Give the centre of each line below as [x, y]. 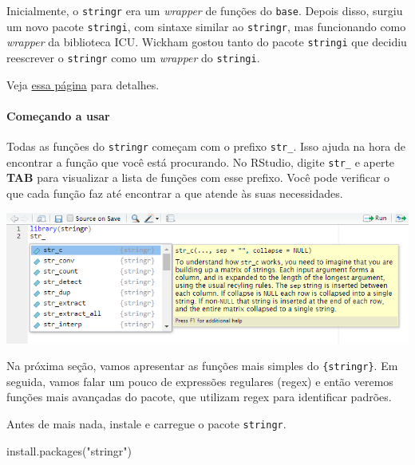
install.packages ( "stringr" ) [69, 450]
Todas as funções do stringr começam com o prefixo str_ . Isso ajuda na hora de [206, 146]
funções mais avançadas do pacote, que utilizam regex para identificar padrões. [199, 397]
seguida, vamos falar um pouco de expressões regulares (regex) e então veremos [200, 381]
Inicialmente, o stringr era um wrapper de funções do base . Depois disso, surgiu [205, 10]
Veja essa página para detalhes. [83, 84]
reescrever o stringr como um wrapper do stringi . [133, 57]
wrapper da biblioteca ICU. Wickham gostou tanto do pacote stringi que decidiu [207, 42]
